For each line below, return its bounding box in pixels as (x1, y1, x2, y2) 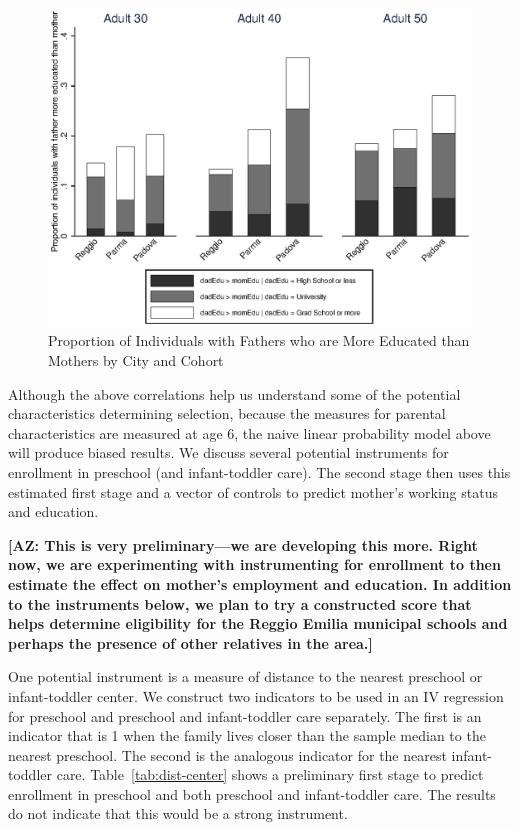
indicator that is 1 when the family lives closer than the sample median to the (8, 725, 486, 746)
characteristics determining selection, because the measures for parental (8, 403, 446, 424)
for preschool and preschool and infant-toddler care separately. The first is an (8, 705, 482, 726)
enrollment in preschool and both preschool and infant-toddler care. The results (8, 783, 496, 804)
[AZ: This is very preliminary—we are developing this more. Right (8, 534, 478, 555)
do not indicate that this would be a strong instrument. (8, 803, 348, 824)
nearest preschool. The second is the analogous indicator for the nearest (8, 744, 447, 765)
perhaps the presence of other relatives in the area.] (8, 632, 373, 653)
